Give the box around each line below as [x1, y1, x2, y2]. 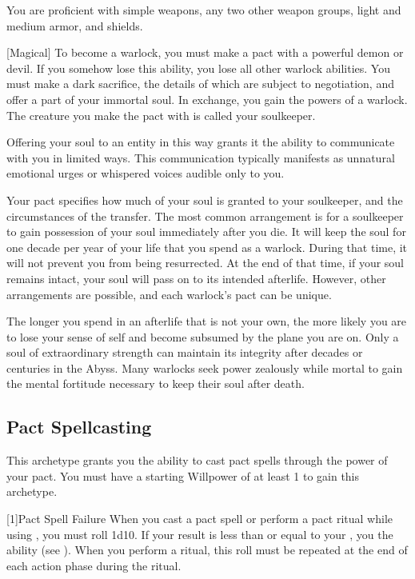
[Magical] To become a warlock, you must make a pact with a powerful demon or [6, 44, 404, 61]
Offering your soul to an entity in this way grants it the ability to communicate [6, 134, 395, 150]
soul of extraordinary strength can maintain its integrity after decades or [6, 344, 363, 361]
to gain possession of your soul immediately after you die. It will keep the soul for [6, 223, 406, 240]
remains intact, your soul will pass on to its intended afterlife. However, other [6, 270, 386, 286]
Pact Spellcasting [6, 414, 152, 439]
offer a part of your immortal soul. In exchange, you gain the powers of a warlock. [6, 90, 408, 107]
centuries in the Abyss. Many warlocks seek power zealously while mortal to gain [6, 359, 403, 376]
